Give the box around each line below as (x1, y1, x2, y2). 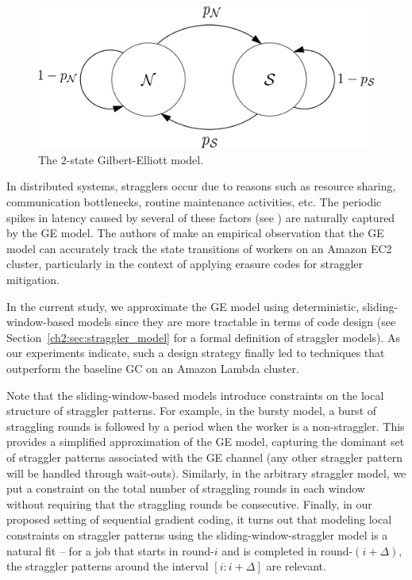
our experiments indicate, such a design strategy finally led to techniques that (6, 344, 385, 361)
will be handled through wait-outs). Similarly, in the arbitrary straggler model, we (6, 464, 406, 481)
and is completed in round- (221, 542, 353, 559)
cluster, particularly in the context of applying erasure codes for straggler (6, 255, 364, 272)
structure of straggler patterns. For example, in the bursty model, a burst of (6, 402, 377, 419)
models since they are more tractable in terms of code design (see (77, 313, 396, 330)
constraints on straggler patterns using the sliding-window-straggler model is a (6, 526, 388, 543)
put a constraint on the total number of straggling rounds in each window (6, 480, 365, 497)
